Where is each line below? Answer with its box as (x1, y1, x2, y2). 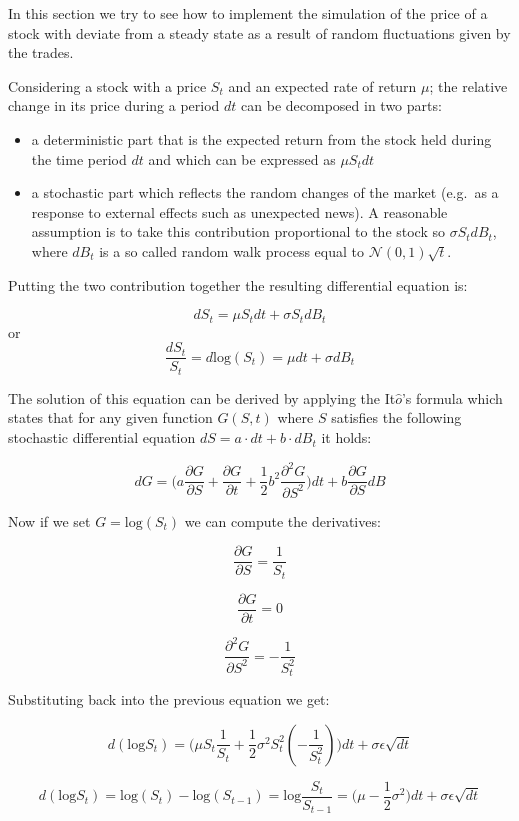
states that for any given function (8, 407, 213, 428)
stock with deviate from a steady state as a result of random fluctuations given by (8, 22, 511, 43)
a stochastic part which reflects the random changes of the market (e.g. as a (31, 182, 499, 203)
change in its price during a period (8, 95, 220, 116)
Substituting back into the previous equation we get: (8, 689, 330, 710)
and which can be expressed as (148, 148, 336, 169)
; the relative (429, 75, 508, 96)
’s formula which (401, 387, 503, 408)
